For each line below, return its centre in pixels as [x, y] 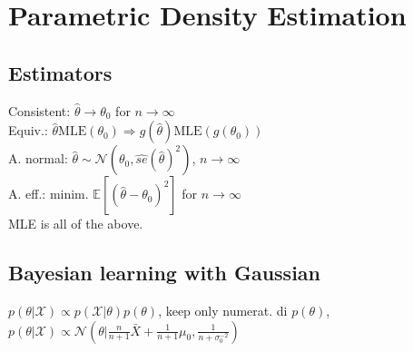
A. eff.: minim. [49, 194]
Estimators [60, 72]
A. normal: [38, 158]
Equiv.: [28, 130]
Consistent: [39, 110]
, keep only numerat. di [223, 310]
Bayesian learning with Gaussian [164, 273]
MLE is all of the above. [76, 224]
